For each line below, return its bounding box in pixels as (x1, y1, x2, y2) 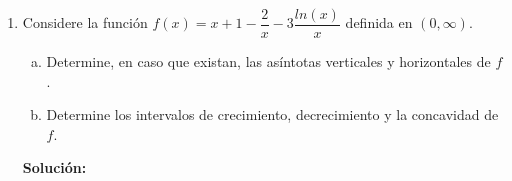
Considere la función (22, 12, 148, 33)
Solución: (22, 157, 87, 178)
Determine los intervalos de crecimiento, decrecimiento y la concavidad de (46, 104, 499, 125)
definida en (345, 12, 413, 33)
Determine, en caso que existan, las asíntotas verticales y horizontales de (46, 51, 491, 72)
